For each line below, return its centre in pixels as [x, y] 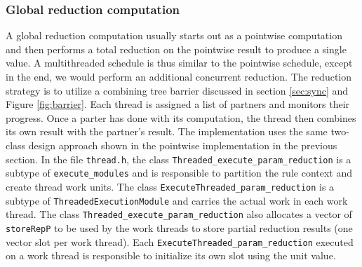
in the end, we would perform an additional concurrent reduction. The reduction [179, 76]
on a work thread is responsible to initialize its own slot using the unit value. [171, 255]
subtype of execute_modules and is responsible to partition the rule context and [179, 173]
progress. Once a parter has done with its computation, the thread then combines [181, 117]
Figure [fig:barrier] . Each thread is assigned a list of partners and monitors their [178, 104]
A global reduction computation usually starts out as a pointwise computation [174, 35]
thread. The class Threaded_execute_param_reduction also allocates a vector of [179, 214]
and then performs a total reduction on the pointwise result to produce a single [176, 49]
